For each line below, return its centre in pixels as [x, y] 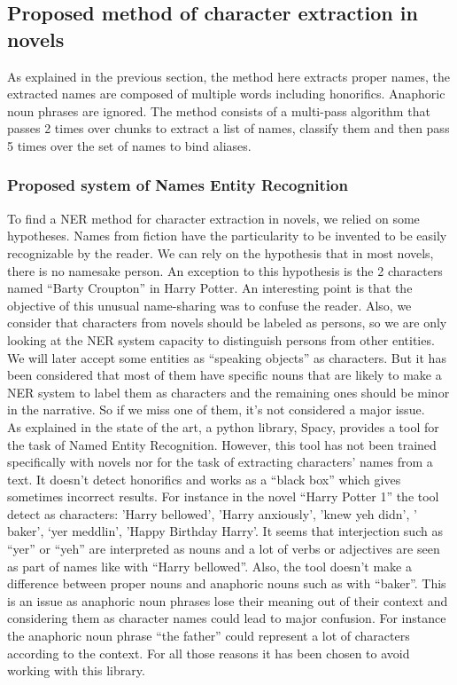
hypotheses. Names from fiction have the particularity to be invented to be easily [227, 236]
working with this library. [76, 670]
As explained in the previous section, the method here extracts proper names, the [228, 76]
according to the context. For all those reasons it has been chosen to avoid [209, 653]
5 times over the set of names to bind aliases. [129, 145]
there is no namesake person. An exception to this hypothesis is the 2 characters [225, 270]
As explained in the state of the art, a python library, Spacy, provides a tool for [223, 426]
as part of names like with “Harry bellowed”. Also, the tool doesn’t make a [209, 566]
